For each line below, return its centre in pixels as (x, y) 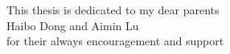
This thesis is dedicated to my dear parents (113, 10)
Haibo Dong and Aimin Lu (73, 25)
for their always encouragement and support (115, 41)
